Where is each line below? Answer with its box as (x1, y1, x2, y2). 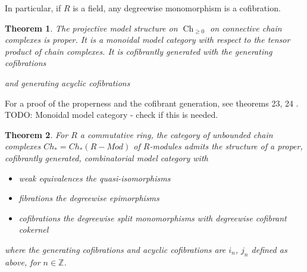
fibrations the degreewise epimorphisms (18, 192, 159, 204)
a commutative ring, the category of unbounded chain (80, 128, 273, 140)
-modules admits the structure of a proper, (149, 140, 303, 152)
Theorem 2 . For (5, 128, 68, 140)
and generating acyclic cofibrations (5, 76, 130, 89)
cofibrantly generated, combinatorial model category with (5, 151, 208, 164)
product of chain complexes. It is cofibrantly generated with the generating (5, 45, 272, 57)
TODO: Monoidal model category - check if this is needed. (5, 108, 218, 121)
